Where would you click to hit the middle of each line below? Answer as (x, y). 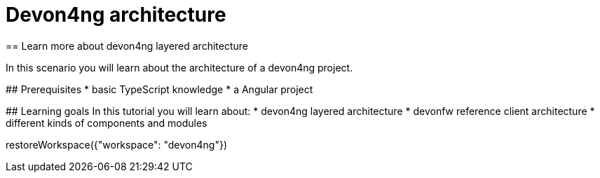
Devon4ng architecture (116, 15)
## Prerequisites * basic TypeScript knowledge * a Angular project (159, 89)
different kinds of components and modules (107, 123)
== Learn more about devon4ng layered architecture (127, 46)
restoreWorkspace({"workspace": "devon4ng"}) (116, 144)
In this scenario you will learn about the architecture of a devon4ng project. (179, 67)
